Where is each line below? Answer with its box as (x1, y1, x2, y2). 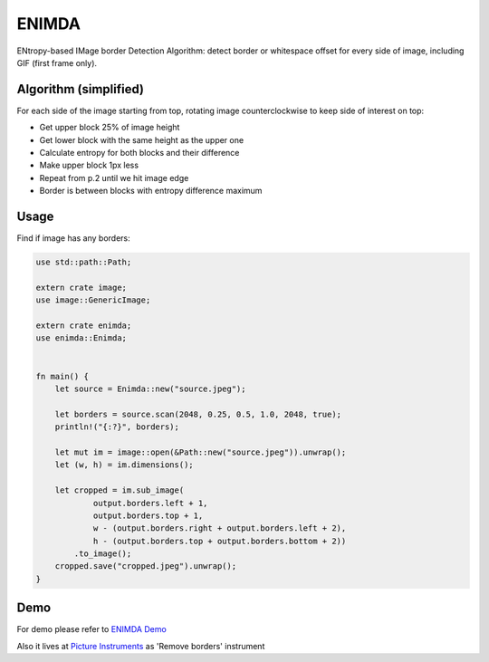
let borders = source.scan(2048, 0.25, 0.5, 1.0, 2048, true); (54, 408, 342, 419)
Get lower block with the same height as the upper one (39, 134, 244, 145)
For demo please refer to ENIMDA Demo (16, 624, 167, 635)
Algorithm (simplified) (16, 82, 145, 97)
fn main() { (35, 371, 90, 381)
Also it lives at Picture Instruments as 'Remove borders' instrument (16, 640, 265, 651)
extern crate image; (35, 282, 127, 293)
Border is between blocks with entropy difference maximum (39, 186, 263, 197)
